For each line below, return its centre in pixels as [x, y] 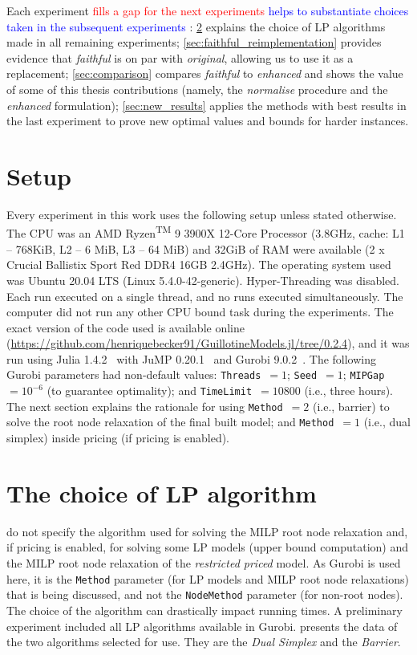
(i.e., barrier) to [351, 406]
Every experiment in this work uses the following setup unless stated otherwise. [202, 214]
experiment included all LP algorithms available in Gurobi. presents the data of [202, 626]
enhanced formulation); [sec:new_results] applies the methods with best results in [206, 105]
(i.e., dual [387, 422]
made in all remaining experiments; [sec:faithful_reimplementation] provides [194, 42]
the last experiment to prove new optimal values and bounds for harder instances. [208, 121]
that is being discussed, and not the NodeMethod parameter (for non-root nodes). [205, 594]
